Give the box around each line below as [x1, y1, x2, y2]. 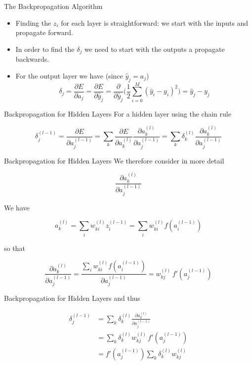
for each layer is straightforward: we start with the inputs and [61, 17, 249, 28]
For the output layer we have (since [15, 70, 123, 81]
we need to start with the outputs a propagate [84, 43, 225, 54]
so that [4, 243, 25, 253]
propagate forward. [15, 27, 73, 38]
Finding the [15, 17, 51, 28]
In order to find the [15, 43, 75, 54]
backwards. [15, 54, 49, 64]
